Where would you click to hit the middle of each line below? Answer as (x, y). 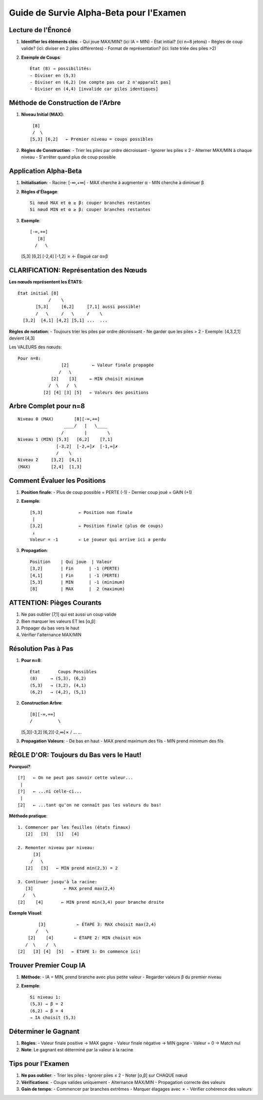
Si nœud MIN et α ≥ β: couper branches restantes (90, 210)
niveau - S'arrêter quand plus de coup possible (68, 157)
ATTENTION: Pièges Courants (55, 603)
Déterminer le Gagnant (44, 1031)
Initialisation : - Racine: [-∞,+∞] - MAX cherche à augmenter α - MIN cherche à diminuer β (113, 183)
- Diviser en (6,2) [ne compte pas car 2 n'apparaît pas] (101, 82)
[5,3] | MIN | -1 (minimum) (77, 582)
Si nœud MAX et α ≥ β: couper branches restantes (90, 203)
